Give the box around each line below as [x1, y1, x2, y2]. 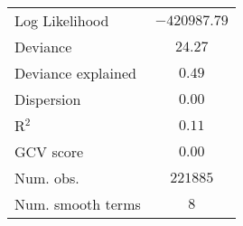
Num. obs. [14, 167, 79, 188]
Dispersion [14, 89, 81, 109]
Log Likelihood [14, 10, 109, 31]
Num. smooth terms [14, 193, 141, 214]
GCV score [14, 141, 84, 162]
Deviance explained [14, 62, 136, 83]
